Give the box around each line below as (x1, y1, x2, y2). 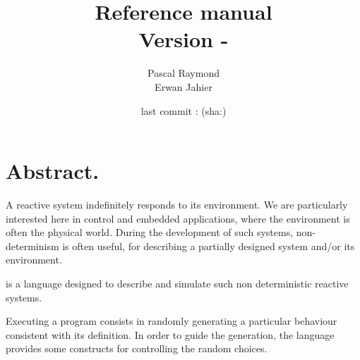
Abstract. (6, 156, 100, 185)
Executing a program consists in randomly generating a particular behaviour (6, 314, 337, 328)
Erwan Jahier (155, 79, 212, 94)
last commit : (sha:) (140, 103, 227, 118)
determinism (6, 238, 59, 253)
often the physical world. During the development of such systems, (6, 225, 294, 240)
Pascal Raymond (148, 66, 220, 80)
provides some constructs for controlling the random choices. (6, 341, 268, 356)
